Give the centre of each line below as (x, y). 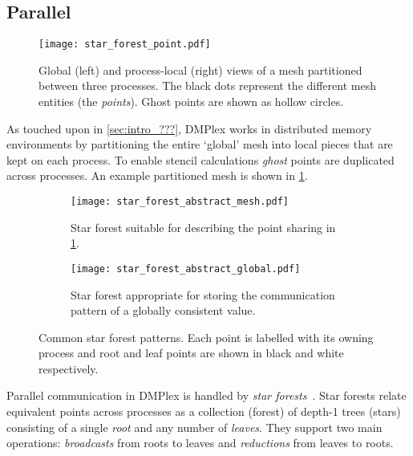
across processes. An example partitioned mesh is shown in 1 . (157, 175)
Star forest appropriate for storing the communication (203, 294)
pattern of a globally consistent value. (163, 310)
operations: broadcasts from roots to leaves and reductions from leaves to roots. (200, 443)
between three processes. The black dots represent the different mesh (207, 85)
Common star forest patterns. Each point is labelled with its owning (206, 337)
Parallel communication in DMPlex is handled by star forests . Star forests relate (206, 395)
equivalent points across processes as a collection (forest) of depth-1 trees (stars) (204, 411)
